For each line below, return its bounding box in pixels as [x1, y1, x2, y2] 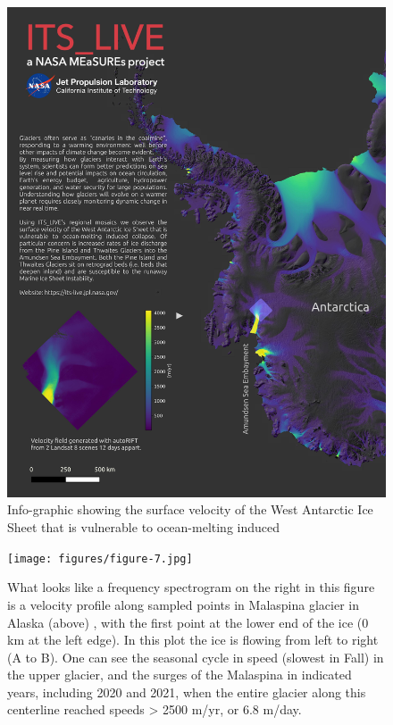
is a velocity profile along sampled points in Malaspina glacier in [7, 595, 359, 613]
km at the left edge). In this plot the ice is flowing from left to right [7, 630, 379, 649]
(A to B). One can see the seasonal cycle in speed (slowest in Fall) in [7, 647, 384, 666]
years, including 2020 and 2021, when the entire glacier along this [7, 682, 366, 701]
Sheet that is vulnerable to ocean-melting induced [7, 518, 280, 537]
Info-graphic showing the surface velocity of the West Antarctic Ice [7, 500, 373, 519]
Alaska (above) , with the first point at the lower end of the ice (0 [7, 612, 369, 631]
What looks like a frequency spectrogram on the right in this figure [7, 578, 375, 596]
